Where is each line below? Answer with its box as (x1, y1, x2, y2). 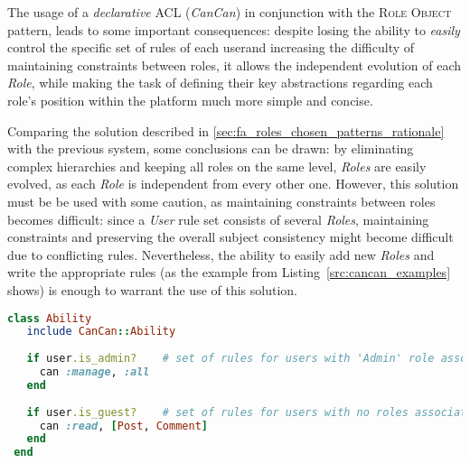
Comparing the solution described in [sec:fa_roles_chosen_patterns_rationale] (7, 121, 445, 140)
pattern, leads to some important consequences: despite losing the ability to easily (7, 20, 460, 39)
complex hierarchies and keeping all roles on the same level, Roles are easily (7, 156, 427, 175)
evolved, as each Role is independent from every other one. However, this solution (7, 174, 459, 193)
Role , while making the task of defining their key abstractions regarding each (7, 73, 433, 92)
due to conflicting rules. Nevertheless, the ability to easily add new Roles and (7, 245, 435, 264)
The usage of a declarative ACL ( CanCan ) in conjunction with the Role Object (7, 3, 452, 21)
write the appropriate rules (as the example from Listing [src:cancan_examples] (7, 263, 451, 282)
